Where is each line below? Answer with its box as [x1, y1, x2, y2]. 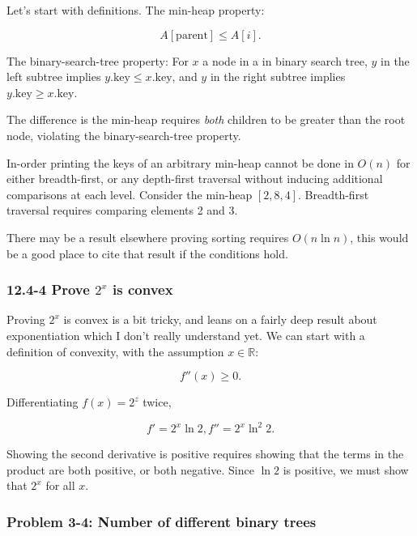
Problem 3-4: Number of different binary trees [6, 511, 317, 531]
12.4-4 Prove [6, 279, 90, 300]
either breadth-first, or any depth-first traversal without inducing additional [6, 170, 383, 187]
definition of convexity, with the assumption [6, 342, 224, 359]
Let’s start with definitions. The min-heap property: [6, 2, 265, 18]
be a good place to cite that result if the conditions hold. [6, 245, 288, 262]
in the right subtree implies [210, 68, 346, 85]
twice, [143, 393, 172, 411]
